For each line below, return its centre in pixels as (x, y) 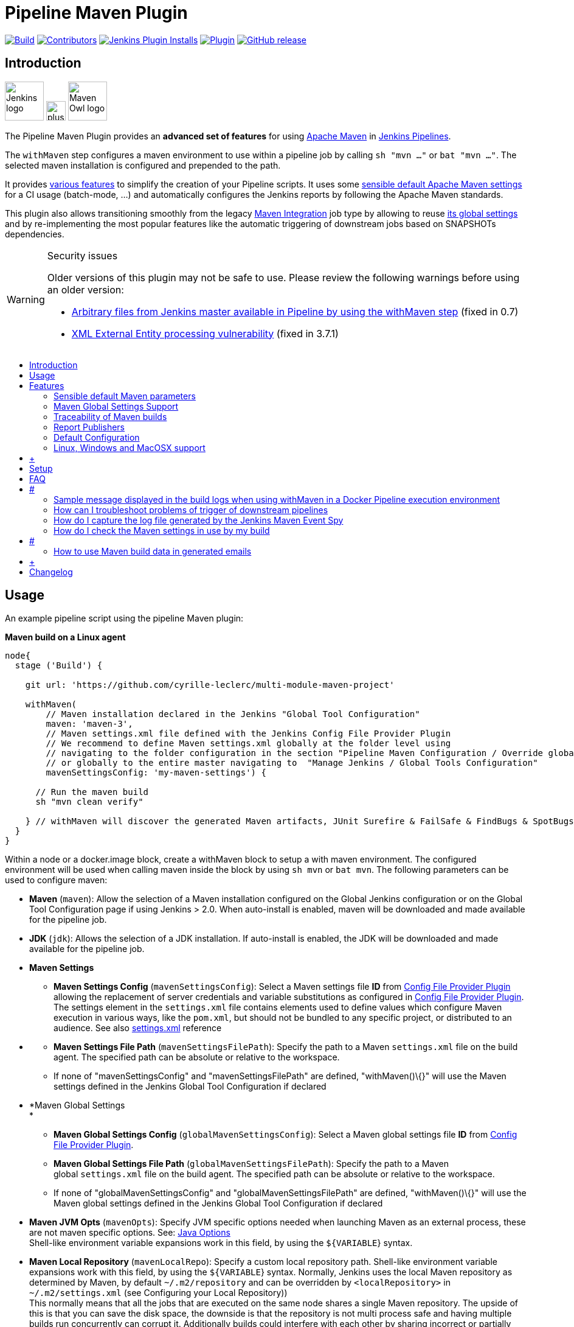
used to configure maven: (56, 880)
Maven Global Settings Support (116, 406)
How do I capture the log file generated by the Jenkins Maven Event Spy (199, 520)
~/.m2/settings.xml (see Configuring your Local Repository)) (158, 1293)
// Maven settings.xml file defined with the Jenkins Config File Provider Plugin (248, 734)
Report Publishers (89, 427)
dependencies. (35, 234)
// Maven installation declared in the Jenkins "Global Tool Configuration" (233, 714)
